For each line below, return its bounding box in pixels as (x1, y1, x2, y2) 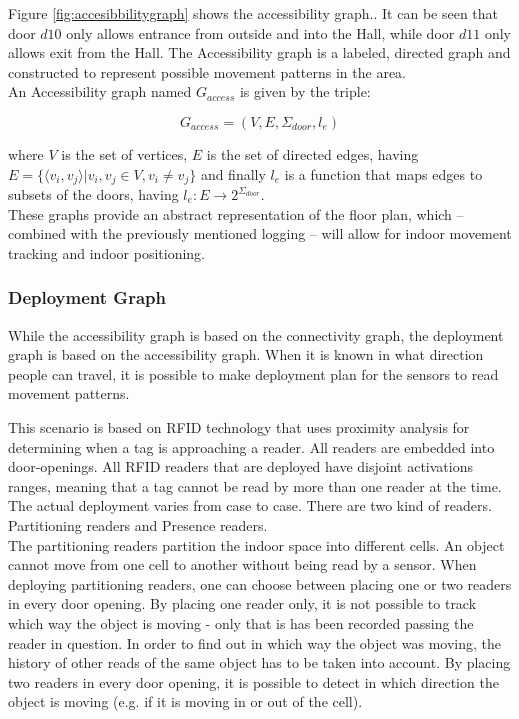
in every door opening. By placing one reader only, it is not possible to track (8, 593, 477, 614)
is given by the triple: (239, 81, 371, 102)
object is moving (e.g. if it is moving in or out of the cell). (8, 691, 363, 712)
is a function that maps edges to (284, 163, 483, 184)
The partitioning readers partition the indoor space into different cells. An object (8, 534, 505, 555)
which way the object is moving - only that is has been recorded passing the (8, 612, 474, 633)
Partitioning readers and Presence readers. (8, 514, 268, 535)
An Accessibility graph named (8, 81, 192, 102)
